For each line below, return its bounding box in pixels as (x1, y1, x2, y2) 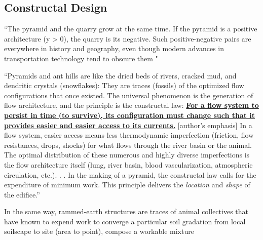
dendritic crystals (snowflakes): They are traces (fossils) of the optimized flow (4, 80, 244, 91)
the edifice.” (4, 189, 40, 199)
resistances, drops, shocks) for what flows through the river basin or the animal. (4, 139, 252, 150)
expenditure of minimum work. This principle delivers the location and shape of (4, 179, 250, 190)
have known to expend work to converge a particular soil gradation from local (4, 216, 246, 226)
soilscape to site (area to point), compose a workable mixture (4, 226, 194, 236)
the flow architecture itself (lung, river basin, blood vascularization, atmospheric (4, 159, 253, 170)
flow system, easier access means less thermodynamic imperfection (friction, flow (4, 130, 254, 140)
